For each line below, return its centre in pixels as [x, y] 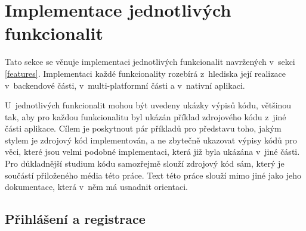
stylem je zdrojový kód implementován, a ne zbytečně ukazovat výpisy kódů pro [151, 140]
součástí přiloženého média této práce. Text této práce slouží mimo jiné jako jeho [153, 175]
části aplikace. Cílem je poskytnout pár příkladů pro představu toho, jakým [143, 128]
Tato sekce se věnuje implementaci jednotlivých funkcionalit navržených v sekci [150, 62]
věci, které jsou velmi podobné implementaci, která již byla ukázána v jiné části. [152, 152]
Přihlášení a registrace [75, 219]
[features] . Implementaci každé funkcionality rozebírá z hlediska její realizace [145, 73]
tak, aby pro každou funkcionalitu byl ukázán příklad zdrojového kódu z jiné [146, 116]
